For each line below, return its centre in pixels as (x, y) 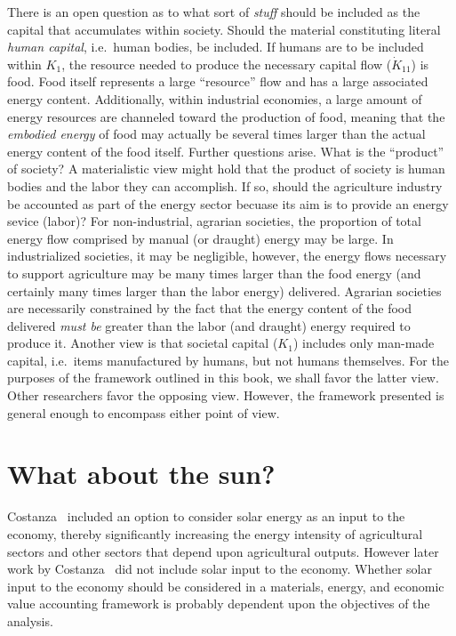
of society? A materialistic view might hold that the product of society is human (226, 169)
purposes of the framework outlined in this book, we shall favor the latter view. (223, 378)
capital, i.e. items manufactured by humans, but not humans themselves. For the (228, 360)
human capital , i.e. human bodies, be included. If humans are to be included (216, 47)
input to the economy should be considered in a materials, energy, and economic (226, 586)
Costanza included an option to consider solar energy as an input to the (206, 516)
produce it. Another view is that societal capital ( (143, 343)
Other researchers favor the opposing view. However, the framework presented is (226, 395)
